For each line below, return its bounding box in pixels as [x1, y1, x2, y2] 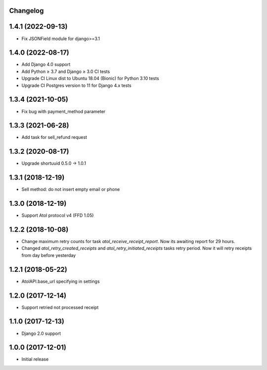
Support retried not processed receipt [21, 304, 99, 310]
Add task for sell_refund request [21, 134, 88, 140]
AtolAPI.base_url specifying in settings [21, 278, 100, 284]
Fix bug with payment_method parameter [21, 108, 106, 114]
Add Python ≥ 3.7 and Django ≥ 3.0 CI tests [21, 68, 110, 74]
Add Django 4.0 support [21, 62, 71, 67]
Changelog [9, 6, 44, 15]
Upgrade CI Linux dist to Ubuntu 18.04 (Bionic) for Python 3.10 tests [21, 75, 159, 81]
